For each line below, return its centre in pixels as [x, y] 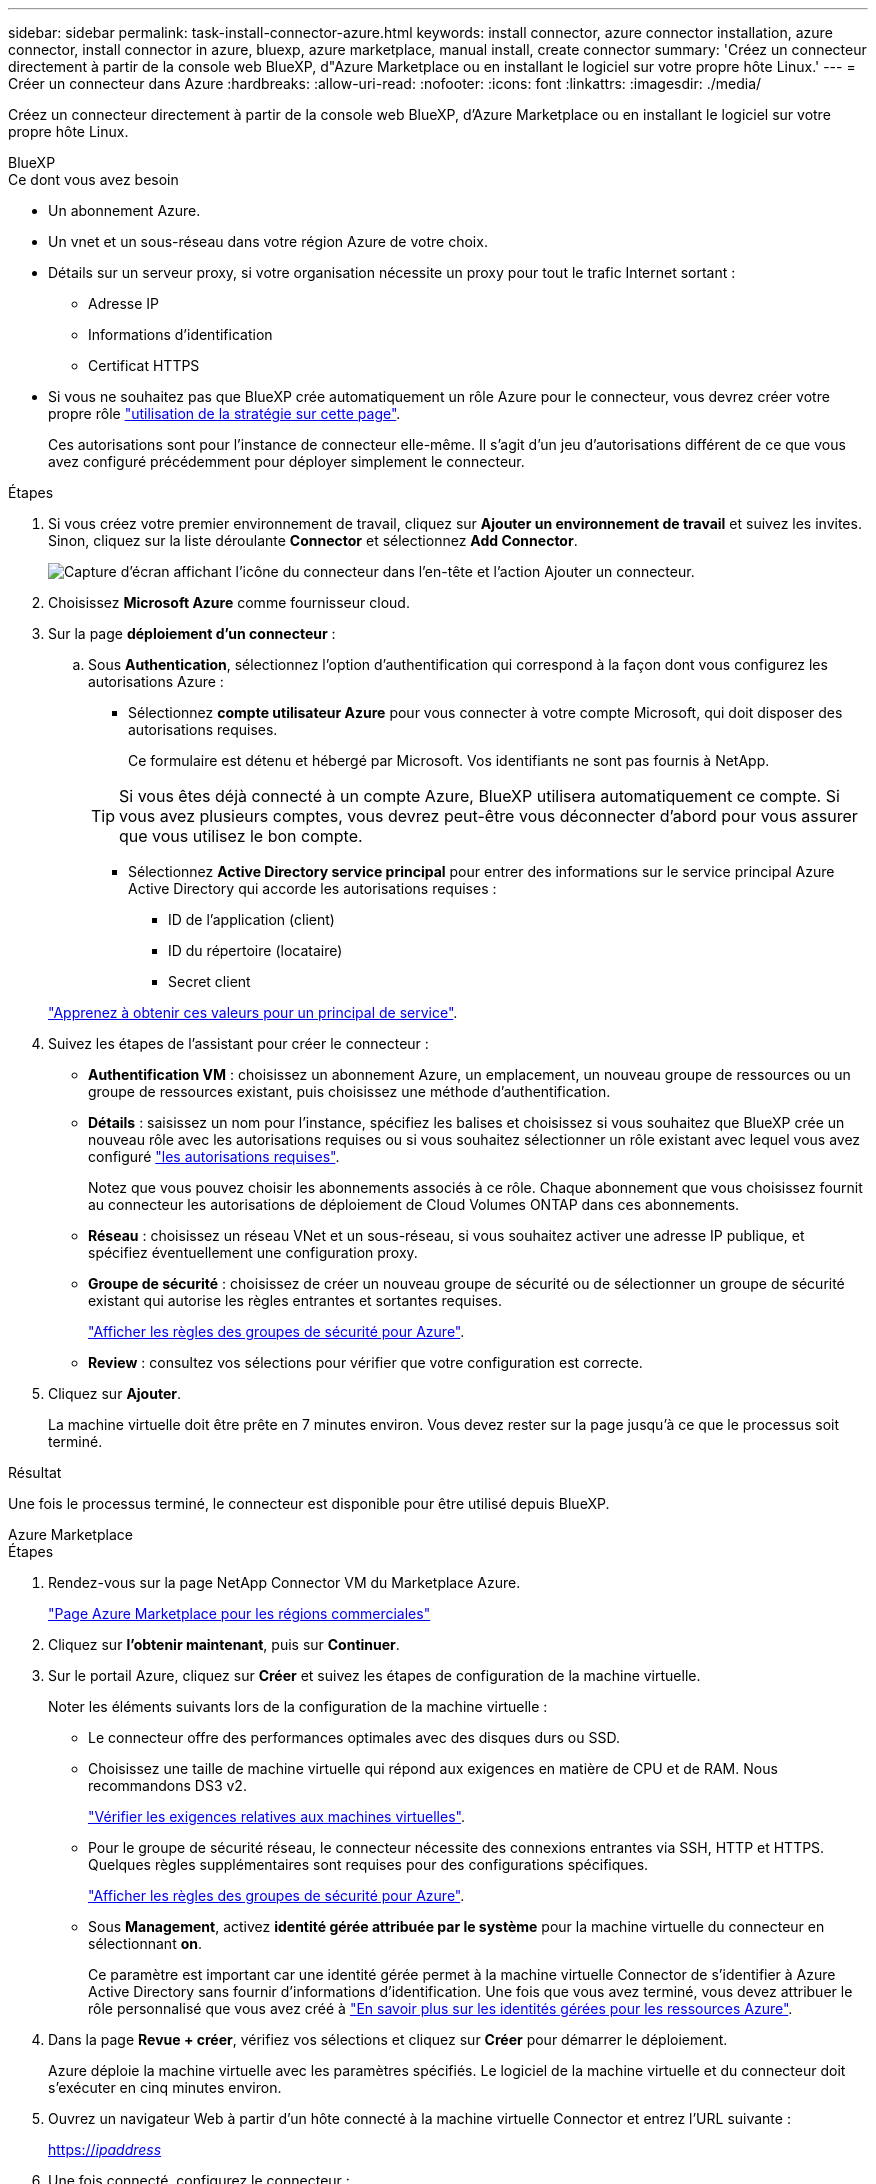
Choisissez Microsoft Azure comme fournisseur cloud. [229, 602]
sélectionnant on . [145, 1943]
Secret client [209, 981]
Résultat [35, 1472]
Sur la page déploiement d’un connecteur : [192, 633]
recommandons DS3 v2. [167, 1785]
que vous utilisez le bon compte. [241, 836]
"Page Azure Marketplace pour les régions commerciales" [239, 1613]
